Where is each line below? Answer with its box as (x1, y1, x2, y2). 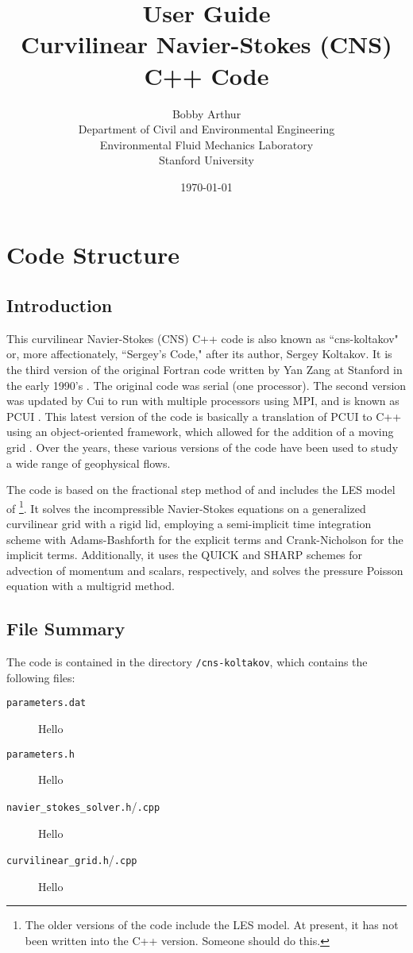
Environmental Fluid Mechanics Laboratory (99, 136, 314, 152)
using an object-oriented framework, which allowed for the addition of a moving (6, 423, 394, 440)
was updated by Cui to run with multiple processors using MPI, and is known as (6, 392, 399, 409)
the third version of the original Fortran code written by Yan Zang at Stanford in (6, 361, 403, 378)
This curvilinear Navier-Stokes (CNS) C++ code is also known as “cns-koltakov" (6, 330, 399, 346)
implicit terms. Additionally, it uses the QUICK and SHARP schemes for (6, 546, 363, 563)
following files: (6, 669, 75, 685)
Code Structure (6, 238, 179, 271)
